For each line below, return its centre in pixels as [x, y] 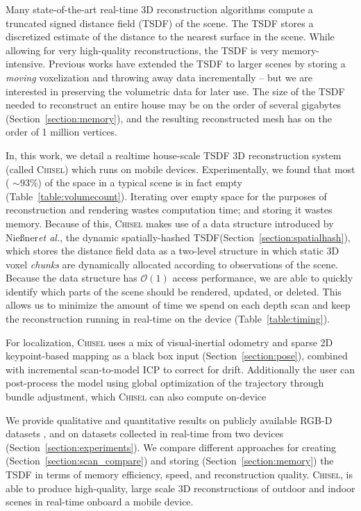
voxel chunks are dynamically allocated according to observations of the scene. [172, 264]
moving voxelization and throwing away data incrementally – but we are [159, 77]
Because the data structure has [72, 278]
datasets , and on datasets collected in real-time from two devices [145, 433]
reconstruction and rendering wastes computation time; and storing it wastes [169, 210]
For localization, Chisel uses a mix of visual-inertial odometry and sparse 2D [169, 342]
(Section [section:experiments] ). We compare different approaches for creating [171, 447]
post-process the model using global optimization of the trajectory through [165, 383]
